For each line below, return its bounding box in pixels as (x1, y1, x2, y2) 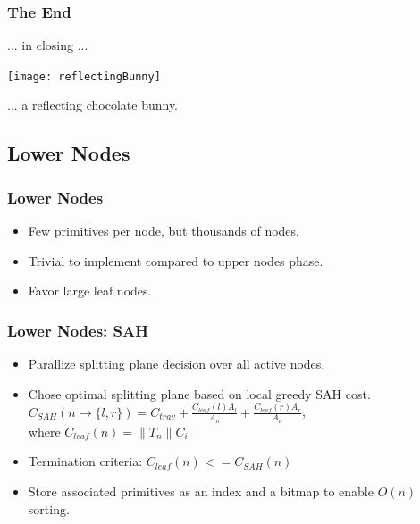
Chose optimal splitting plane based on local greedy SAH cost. (28, 384, 371, 403)
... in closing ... (7, 36, 88, 54)
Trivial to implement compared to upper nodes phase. (28, 251, 323, 270)
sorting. (28, 499, 70, 518)
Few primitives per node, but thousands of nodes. (28, 221, 299, 240)
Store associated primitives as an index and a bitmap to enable (28, 481, 374, 500)
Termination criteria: (28, 452, 143, 470)
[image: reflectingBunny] (7, 70, 161, 83)
